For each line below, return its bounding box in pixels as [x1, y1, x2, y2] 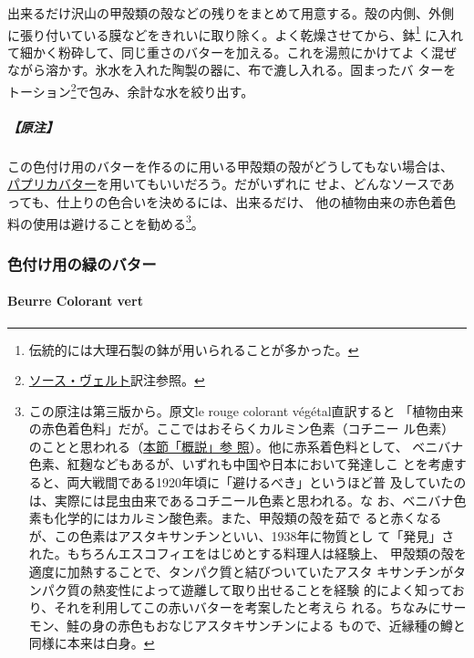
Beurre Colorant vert [7, 291, 143, 310]
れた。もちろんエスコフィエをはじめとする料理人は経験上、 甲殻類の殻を [28, 544, 467, 563]
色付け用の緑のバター [7, 252, 157, 275]
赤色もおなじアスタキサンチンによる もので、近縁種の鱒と [117, 615, 466, 634]
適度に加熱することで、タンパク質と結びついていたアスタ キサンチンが [28, 562, 454, 581]
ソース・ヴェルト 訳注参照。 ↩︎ [28, 371, 205, 390]
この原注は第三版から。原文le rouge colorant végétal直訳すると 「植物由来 [28, 401, 464, 420]
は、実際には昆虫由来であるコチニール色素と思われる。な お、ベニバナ [28, 490, 454, 509]
